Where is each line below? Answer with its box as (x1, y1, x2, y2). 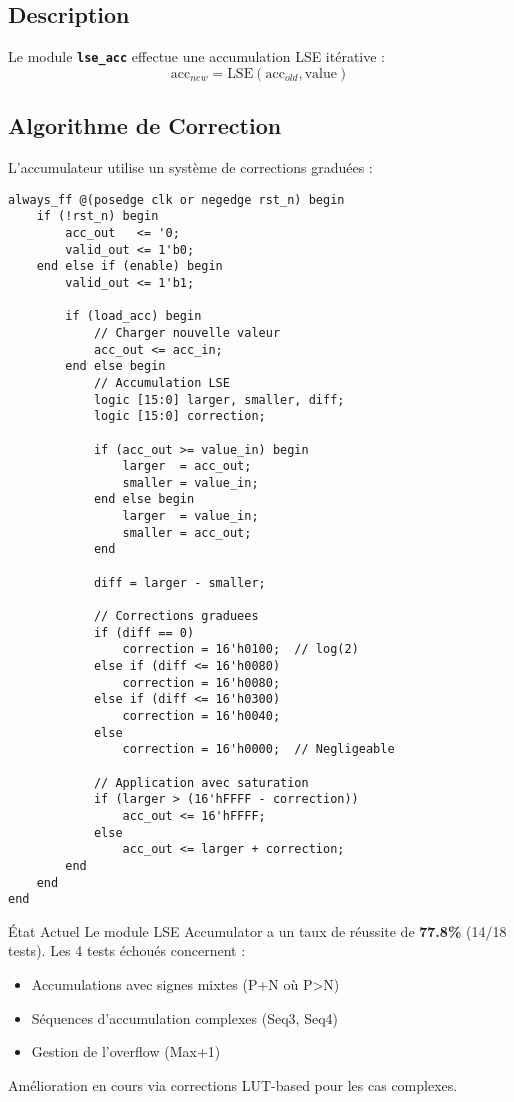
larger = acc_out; (122, 459, 252, 474)
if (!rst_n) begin (36, 209, 159, 224)
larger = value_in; (122, 509, 259, 524)
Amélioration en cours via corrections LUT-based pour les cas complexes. (8, 1074, 458, 1095)
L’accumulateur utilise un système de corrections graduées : (8, 157, 373, 178)
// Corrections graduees (93, 609, 259, 624)
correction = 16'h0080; (122, 675, 281, 690)
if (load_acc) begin (65, 309, 202, 324)
